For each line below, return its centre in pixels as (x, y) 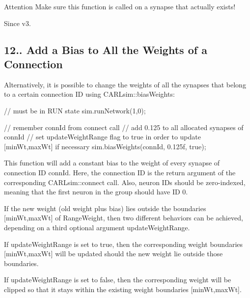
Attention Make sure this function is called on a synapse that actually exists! (120, 6)
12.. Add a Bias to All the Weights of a (106, 49)
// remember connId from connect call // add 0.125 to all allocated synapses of (124, 127)
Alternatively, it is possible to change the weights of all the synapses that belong (125, 84)
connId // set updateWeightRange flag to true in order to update (102, 137)
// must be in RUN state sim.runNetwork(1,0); (75, 110)
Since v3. (17, 23)
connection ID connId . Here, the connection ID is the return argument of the (120, 172)
